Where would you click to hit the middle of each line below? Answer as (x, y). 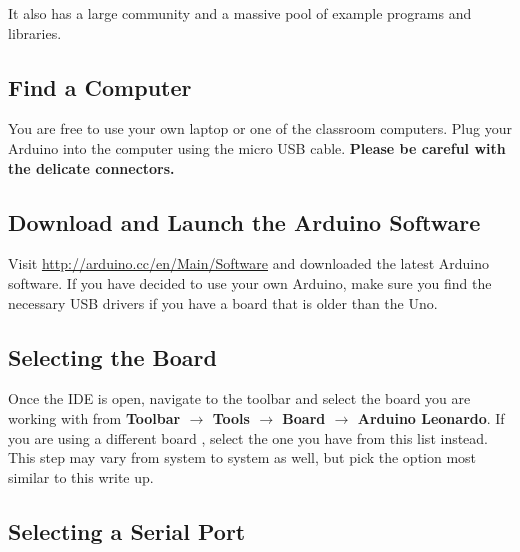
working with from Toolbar (94, 417)
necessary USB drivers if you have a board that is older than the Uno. (223, 302)
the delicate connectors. (91, 167)
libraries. (35, 32)
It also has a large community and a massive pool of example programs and (240, 13)
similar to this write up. (81, 476)
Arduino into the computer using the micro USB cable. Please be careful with (257, 147)
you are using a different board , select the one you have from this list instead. (248, 437)
